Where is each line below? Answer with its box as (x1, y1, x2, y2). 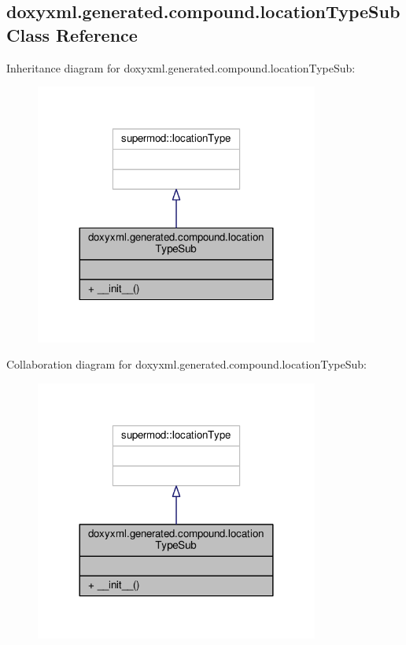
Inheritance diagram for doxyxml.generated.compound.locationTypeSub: (6, 59, 356, 76)
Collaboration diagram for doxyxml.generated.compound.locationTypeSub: (6, 356, 367, 373)
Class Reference (6, 22, 138, 46)
